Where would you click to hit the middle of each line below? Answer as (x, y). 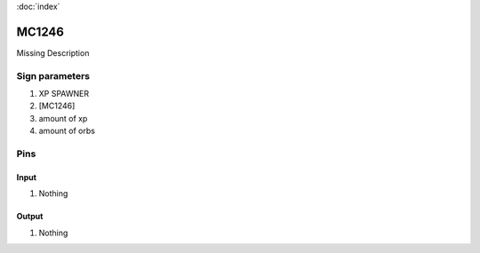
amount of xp (63, 118)
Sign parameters (53, 75)
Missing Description (53, 52)
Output (30, 217)
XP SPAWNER (64, 94)
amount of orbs (67, 131)
